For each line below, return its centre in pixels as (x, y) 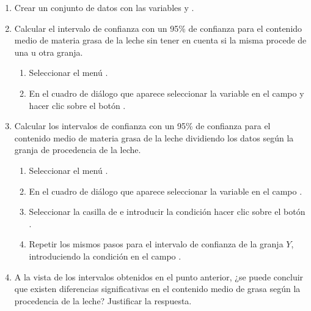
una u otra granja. (49, 52)
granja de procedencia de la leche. (78, 150)
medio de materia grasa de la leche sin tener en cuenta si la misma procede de (160, 40)
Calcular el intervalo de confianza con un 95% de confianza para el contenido (158, 28)
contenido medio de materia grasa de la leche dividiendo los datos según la (154, 137)
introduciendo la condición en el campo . (105, 256)
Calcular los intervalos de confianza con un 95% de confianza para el (142, 126)
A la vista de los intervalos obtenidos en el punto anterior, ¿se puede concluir (159, 276)
